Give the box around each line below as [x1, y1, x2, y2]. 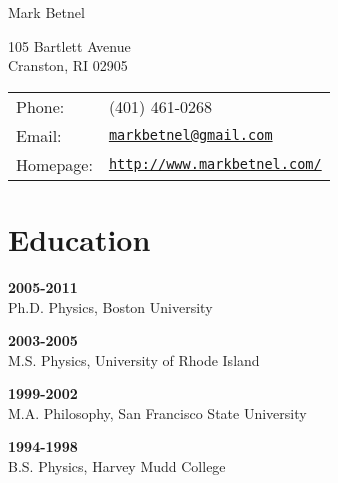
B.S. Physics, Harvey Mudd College [8, 456, 226, 477]
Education [8, 218, 151, 259]
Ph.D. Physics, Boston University [8, 296, 213, 317]
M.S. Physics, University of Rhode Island [8, 349, 260, 370]
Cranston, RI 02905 [8, 55, 128, 76]
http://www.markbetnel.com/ [108, 156, 322, 173]
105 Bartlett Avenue [8, 35, 131, 56]
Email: [16, 123, 62, 147]
